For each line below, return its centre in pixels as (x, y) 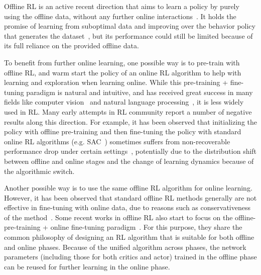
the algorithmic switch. (39, 171)
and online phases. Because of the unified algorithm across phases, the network (125, 247)
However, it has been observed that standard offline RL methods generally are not (130, 197)
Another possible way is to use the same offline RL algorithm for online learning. (128, 188)
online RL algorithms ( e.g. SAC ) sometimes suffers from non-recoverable (117, 141)
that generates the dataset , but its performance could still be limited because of (128, 35)
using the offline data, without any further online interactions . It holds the (120, 16)
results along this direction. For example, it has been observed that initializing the (130, 121)
